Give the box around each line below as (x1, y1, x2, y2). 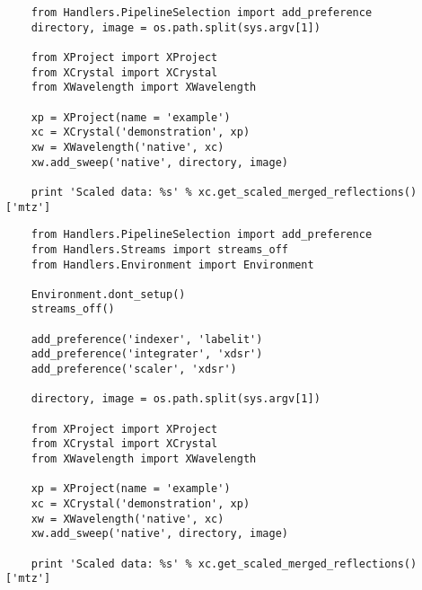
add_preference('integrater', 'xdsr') (31, 348, 263, 361)
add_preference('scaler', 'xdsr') (31, 363, 237, 376)
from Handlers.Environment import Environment (31, 258, 314, 271)
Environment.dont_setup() (31, 287, 186, 301)
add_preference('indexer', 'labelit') (31, 332, 263, 346)
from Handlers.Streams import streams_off (31, 242, 288, 256)
